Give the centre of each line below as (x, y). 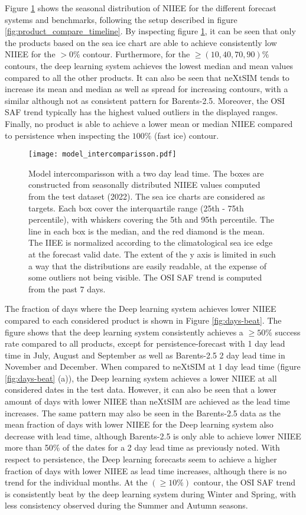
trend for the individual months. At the (76, 482)
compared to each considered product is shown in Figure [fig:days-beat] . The (143, 320)
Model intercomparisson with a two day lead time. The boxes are (146, 173)
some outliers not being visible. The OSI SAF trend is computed (145, 277)
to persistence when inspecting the (67, 135)
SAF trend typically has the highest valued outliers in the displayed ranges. (141, 112)
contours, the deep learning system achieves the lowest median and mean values (149, 65)
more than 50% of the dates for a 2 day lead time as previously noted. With (142, 447)
